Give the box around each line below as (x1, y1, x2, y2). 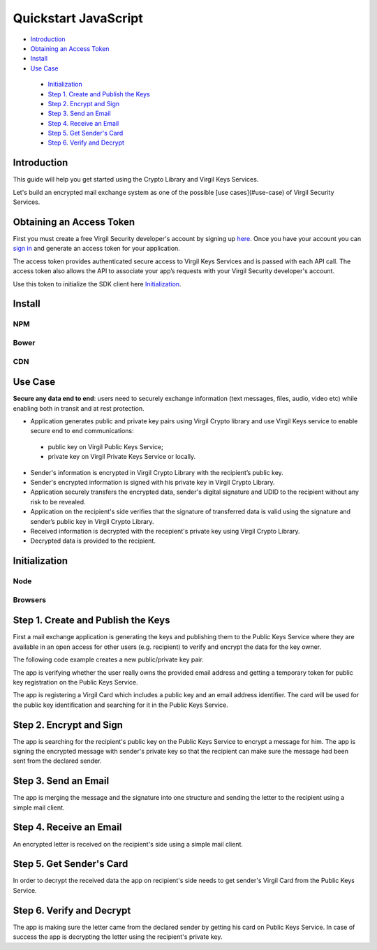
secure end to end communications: (30, 427, 134, 435)
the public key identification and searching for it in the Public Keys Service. (13, 701, 228, 709)
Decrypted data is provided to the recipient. (30, 536, 156, 545)
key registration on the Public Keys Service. (13, 678, 139, 686)
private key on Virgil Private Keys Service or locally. (47, 453, 196, 461)
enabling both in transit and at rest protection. (13, 404, 145, 412)
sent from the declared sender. (13, 757, 102, 765)
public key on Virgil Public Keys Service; (47, 442, 163, 451)
